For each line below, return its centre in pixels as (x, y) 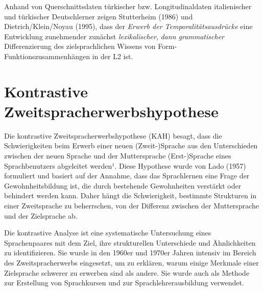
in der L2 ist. (113, 56)
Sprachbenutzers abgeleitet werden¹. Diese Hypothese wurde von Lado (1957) (125, 165)
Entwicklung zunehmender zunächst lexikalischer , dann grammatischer (114, 36)
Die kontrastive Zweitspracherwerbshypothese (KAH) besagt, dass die (113, 135)
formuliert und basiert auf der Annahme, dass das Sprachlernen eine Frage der (127, 176)
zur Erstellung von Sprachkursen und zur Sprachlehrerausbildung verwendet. (124, 283)
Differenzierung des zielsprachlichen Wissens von (80, 46)
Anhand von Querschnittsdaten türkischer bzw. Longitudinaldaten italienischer (128, 6)
